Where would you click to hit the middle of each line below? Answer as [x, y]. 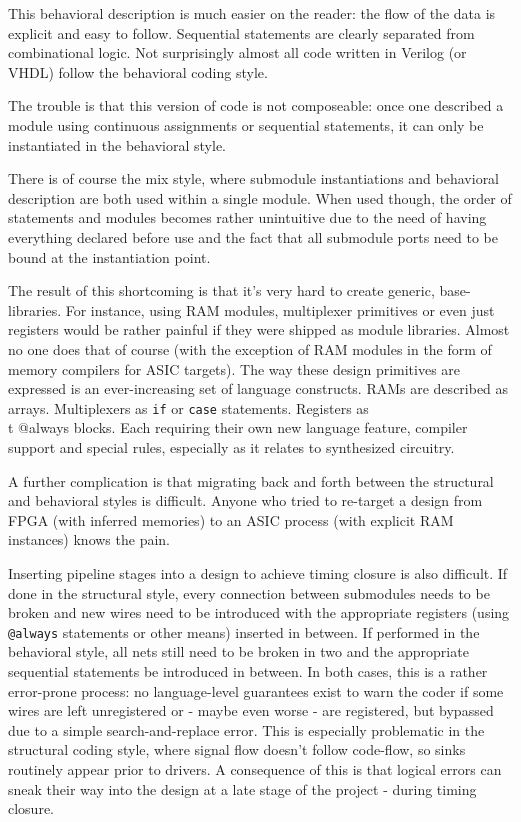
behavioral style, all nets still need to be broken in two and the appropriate [238, 651]
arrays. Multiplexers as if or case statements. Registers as [188, 407]
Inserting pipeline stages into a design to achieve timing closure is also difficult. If [258, 572]
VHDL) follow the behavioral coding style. [138, 71]
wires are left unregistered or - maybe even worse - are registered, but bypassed [251, 710]
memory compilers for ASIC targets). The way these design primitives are [234, 368]
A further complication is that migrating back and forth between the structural [251, 480]
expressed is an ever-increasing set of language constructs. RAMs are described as [258, 388]
